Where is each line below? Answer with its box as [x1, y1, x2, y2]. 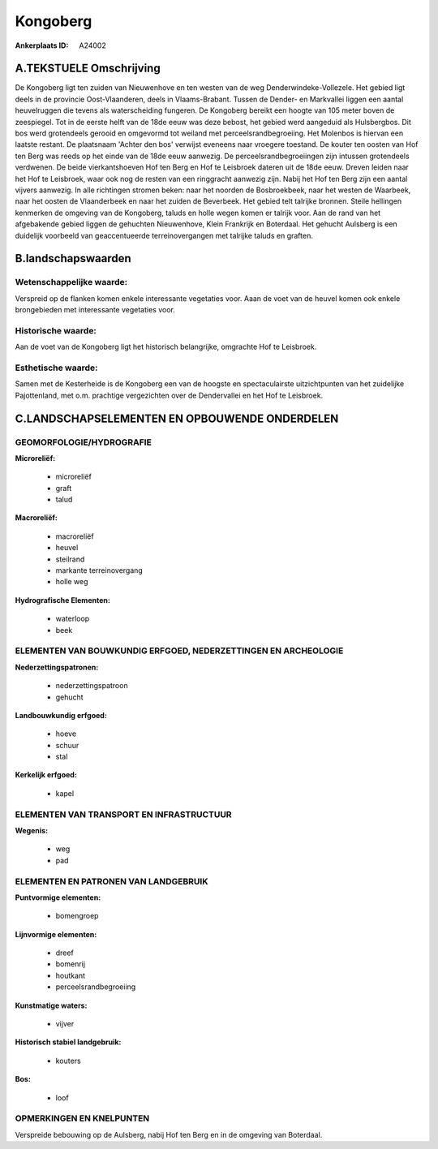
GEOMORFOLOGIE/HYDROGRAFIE [15, 437, 152, 448]
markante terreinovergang [55, 566, 144, 575]
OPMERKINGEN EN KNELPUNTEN [15, 1112, 150, 1124]
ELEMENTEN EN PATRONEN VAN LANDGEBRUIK [15, 876, 208, 887]
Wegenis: [15, 826, 49, 835]
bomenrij [55, 959, 85, 969]
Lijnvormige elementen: [15, 929, 97, 939]
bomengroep [55, 911, 99, 921]
